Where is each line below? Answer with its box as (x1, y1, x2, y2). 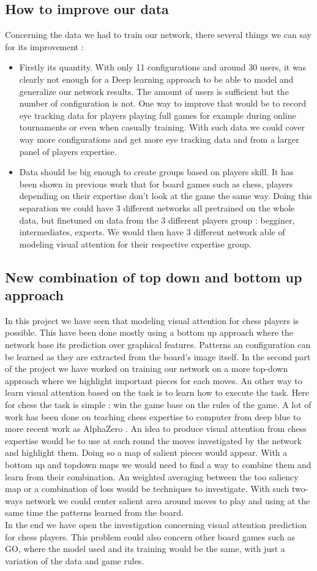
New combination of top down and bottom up (5, 267, 302, 286)
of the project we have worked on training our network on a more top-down (5, 362, 288, 375)
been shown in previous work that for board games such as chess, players (19, 177, 293, 190)
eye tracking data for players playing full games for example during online (19, 108, 296, 121)
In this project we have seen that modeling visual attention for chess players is (5, 314, 299, 327)
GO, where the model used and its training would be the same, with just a (5, 542, 285, 555)
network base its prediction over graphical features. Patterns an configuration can (5, 338, 311, 351)
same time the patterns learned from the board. (5, 506, 184, 519)
